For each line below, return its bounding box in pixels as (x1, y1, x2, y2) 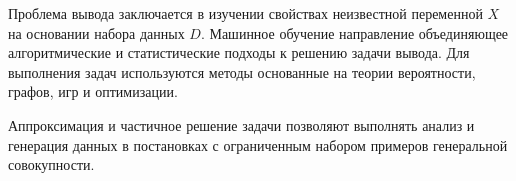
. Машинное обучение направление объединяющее (200, 22, 509, 43)
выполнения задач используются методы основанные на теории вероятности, (8, 61, 476, 82)
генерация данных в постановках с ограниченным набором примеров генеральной (8, 134, 508, 155)
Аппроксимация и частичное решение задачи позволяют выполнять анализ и (8, 114, 475, 135)
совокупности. (8, 154, 95, 175)
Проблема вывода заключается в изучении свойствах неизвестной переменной (8, 3, 483, 23)
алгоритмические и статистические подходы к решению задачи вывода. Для (8, 42, 470, 63)
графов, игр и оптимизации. (8, 81, 178, 102)
